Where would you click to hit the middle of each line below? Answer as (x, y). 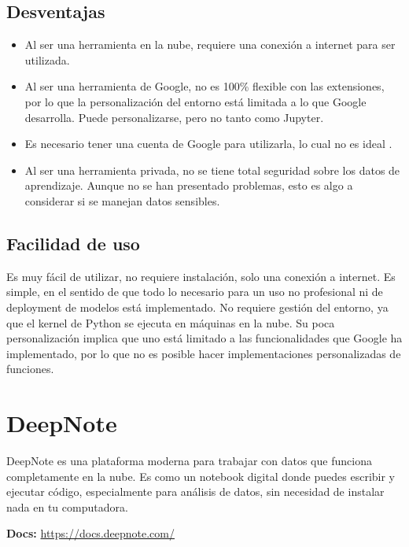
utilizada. (47, 59)
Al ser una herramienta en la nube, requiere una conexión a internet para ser (210, 44)
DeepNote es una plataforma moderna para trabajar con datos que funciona (189, 461)
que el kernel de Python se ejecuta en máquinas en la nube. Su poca (171, 322)
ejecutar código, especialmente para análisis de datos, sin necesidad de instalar (195, 492)
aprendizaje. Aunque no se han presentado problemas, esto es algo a (189, 185)
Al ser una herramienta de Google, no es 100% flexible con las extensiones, (204, 86)
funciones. (30, 369)
